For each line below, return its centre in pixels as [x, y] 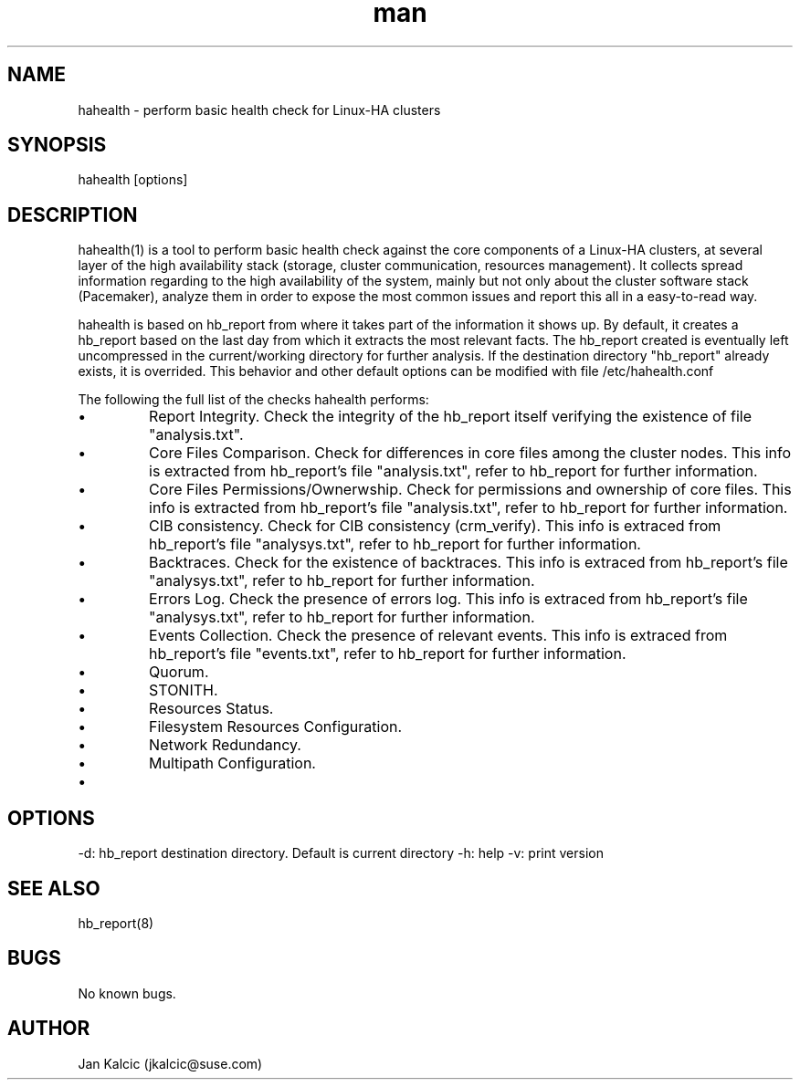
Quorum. [179, 672]
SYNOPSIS [57, 145]
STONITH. [184, 690]
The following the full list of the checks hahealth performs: [253, 400]
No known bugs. [127, 993]
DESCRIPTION [73, 214]
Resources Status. [211, 709]
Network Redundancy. [225, 745]
